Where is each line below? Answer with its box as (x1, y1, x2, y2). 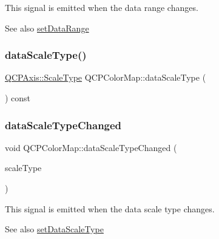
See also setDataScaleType (5, 223, 104, 235)
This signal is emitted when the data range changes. (5, 1, 198, 13)
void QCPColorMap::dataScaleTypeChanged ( (5, 141, 177, 153)
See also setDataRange (5, 21, 89, 34)
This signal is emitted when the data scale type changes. (5, 202, 215, 215)
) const (5, 92, 31, 104)
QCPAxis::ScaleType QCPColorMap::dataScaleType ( (5, 71, 206, 84)
